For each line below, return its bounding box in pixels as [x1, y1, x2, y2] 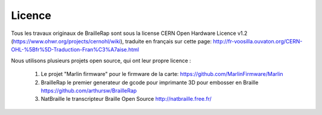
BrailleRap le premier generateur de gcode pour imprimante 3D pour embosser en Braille [41, 79, 259, 86]
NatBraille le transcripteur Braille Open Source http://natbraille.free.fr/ [41, 95, 212, 103]
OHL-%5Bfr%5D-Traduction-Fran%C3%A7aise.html [11, 46, 140, 53]
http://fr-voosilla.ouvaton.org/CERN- [212, 37, 303, 44]
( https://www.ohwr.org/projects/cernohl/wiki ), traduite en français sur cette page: [11, 37, 212, 44]
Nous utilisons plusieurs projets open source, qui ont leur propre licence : [11, 57, 191, 64]
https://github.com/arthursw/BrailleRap [41, 87, 137, 94]
